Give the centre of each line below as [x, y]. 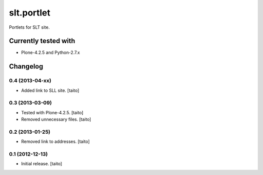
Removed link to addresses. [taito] [56, 141]
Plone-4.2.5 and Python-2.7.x [51, 52]
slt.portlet [30, 13]
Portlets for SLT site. [29, 27]
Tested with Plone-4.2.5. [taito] [52, 112]
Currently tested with [42, 41]
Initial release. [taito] [42, 164]
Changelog [26, 66]
